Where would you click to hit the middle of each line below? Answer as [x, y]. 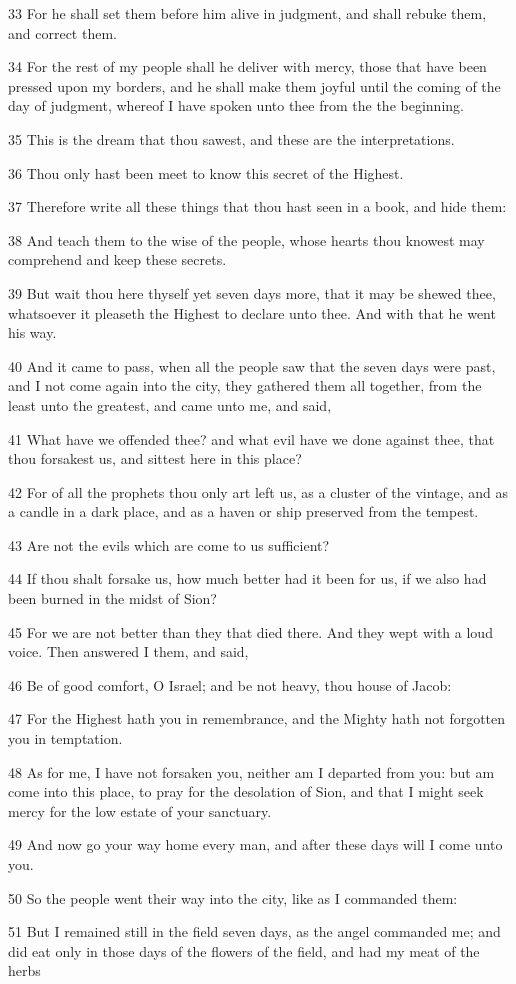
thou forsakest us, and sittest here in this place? [155, 458]
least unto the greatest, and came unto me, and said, [170, 404]
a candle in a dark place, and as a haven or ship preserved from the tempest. [243, 511]
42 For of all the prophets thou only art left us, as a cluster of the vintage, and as [258, 491]
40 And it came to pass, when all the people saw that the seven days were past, [252, 365]
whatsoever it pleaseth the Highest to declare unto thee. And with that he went [252, 312]
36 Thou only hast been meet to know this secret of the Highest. [206, 172]
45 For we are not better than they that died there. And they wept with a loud [250, 631]
